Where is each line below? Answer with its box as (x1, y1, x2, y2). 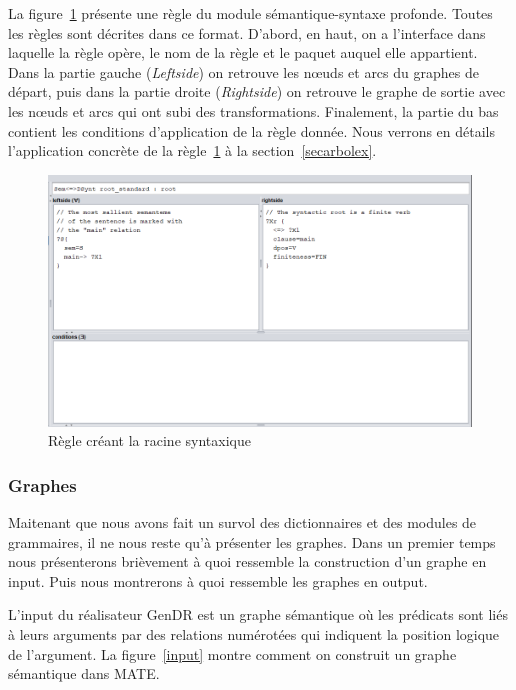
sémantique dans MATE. (8, 663, 160, 684)
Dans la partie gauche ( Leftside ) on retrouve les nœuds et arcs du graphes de (8, 61, 479, 82)
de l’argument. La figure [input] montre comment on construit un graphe (8, 643, 457, 664)
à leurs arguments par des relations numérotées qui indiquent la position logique (8, 623, 500, 644)
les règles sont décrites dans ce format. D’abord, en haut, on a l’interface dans (8, 22, 486, 43)
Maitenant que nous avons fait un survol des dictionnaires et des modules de (8, 512, 477, 532)
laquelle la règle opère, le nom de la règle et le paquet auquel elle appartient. (8, 42, 478, 63)
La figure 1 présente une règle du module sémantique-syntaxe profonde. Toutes (8, 3, 493, 23)
